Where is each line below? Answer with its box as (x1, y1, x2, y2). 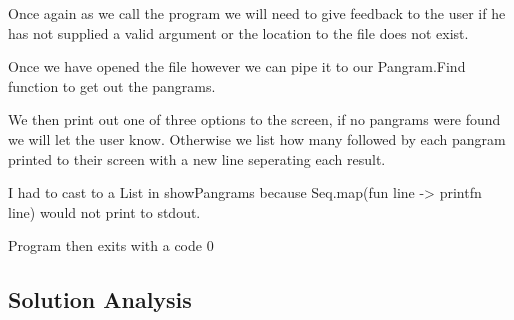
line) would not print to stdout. (8, 201, 201, 222)
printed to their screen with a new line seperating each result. (8, 148, 386, 169)
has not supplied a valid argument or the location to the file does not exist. (8, 22, 469, 43)
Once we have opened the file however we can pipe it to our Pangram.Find (8, 56, 466, 77)
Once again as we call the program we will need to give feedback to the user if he (8, 3, 506, 23)
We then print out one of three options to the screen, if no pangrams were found (8, 109, 501, 130)
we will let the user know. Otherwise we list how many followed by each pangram (8, 128, 506, 149)
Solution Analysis (8, 284, 192, 315)
